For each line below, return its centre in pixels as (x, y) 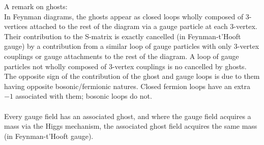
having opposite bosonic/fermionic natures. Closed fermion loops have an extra (127, 86)
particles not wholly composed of (55, 66)
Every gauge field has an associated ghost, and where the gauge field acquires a (128, 116)
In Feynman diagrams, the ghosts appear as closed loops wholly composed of (124, 16)
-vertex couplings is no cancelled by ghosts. (179, 66)
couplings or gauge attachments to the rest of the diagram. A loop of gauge (122, 56)
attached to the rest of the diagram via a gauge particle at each (129, 26)
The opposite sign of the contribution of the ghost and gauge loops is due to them (132, 76)
